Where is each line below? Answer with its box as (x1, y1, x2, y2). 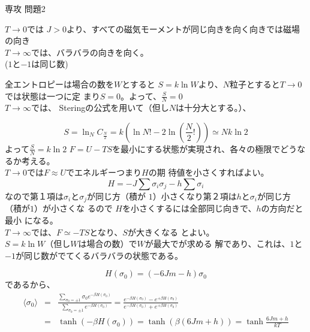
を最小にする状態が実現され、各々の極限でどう (112, 142, 297, 155)
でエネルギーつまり (66, 166, 142, 179)
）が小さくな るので (34, 202, 113, 215)
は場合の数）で (78, 237, 137, 250)
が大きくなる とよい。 (127, 225, 215, 238)
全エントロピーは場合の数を (5, 77, 114, 90)
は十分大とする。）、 (176, 101, 251, 114)
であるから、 (5, 278, 55, 291)
